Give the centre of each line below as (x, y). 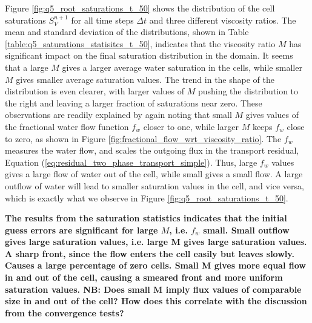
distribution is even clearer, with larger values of (95, 91)
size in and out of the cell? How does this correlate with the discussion (156, 301)
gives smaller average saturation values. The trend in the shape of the (145, 79)
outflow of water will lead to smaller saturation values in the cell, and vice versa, (154, 185)
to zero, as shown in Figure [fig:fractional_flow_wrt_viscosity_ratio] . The (143, 138)
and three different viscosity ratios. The (223, 20)
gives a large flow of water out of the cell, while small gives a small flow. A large (154, 174)
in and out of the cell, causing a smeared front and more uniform (144, 277)
